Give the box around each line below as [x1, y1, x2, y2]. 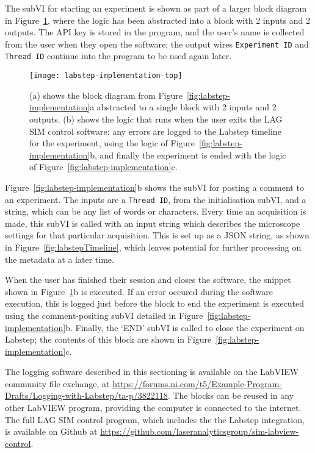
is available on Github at [5, 425, 98, 438]
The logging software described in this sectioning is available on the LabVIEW [5, 365, 299, 378]
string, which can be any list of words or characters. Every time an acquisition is [5, 205, 306, 218]
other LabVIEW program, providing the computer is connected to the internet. [5, 401, 302, 414]
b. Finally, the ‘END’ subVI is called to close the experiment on [65, 321, 305, 334]
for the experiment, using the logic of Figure [29, 137, 195, 149]
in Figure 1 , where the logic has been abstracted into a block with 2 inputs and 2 [5, 13, 310, 26]
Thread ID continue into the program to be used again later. [5, 49, 232, 62]
